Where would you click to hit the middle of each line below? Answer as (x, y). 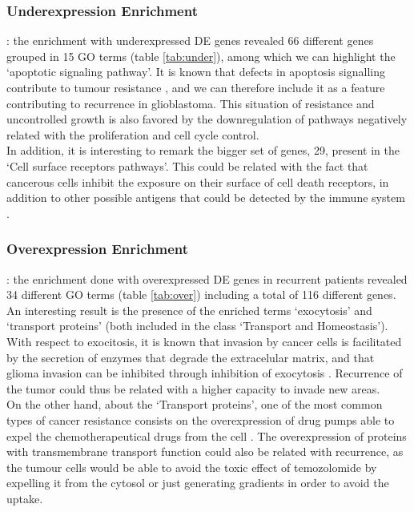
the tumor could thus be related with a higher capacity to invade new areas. (193, 388)
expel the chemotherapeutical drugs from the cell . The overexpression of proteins (207, 435)
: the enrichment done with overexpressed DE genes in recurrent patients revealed (207, 278)
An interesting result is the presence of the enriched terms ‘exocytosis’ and (189, 310)
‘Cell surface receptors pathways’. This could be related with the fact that (187, 165)
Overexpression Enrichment (98, 249)
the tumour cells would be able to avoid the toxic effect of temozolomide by (192, 467)
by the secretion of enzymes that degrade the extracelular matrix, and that (191, 357)
